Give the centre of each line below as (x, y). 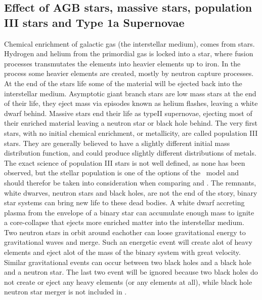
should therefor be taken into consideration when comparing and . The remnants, (130, 182)
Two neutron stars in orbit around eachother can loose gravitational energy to (125, 232)
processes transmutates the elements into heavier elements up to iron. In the (122, 63)
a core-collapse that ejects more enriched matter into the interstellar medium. (124, 222)
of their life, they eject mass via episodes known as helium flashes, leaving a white (131, 103)
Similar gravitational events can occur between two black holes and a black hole (128, 262)
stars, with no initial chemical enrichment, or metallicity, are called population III (131, 133)
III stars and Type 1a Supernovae (94, 22)
